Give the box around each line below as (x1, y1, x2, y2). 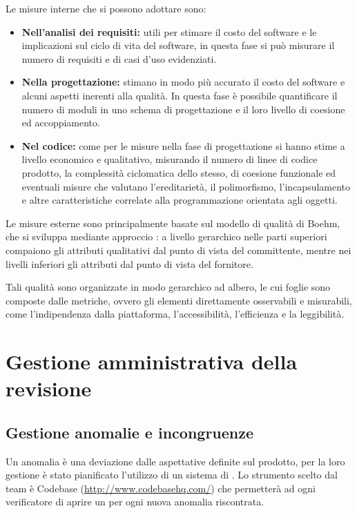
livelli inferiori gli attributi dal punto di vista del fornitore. (6, 256, 253, 271)
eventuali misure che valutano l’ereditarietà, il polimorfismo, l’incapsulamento (21, 179, 351, 193)
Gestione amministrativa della (6, 347, 298, 376)
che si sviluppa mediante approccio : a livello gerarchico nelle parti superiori (6, 229, 327, 244)
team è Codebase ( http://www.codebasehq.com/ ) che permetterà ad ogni (6, 481, 316, 495)
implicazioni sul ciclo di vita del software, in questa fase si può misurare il (21, 38, 335, 52)
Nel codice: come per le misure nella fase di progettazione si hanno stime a (21, 138, 345, 153)
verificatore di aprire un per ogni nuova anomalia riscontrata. (6, 494, 264, 509)
